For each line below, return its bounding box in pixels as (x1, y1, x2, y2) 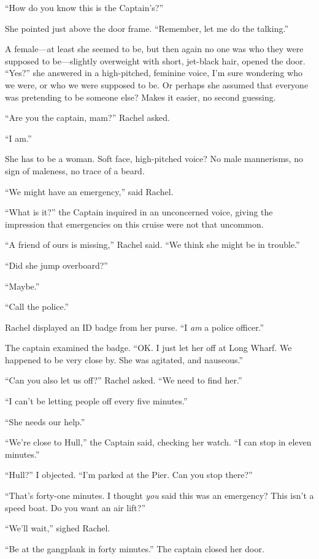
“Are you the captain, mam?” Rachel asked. (5, 111, 170, 124)
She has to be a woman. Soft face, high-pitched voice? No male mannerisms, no (5, 152, 303, 165)
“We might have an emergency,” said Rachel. (5, 185, 174, 198)
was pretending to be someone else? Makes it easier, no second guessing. (5, 90, 276, 103)
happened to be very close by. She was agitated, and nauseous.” (5, 353, 244, 366)
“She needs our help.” (5, 415, 85, 428)
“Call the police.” (5, 300, 69, 313)
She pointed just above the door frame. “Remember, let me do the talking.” (5, 21, 288, 34)
